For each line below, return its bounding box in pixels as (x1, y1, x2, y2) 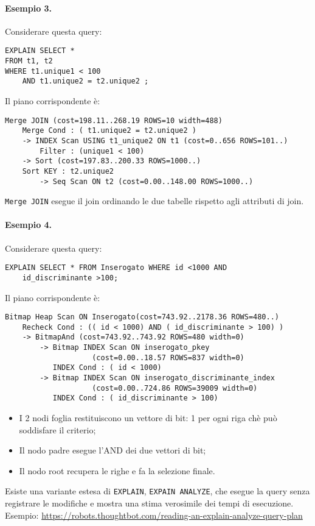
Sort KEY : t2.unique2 (22, 166, 114, 176)
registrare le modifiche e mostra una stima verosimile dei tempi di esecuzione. (5, 497, 294, 510)
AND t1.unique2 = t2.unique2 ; (22, 77, 149, 86)
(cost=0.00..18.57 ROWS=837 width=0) (92, 353, 244, 362)
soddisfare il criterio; (19, 423, 96, 436)
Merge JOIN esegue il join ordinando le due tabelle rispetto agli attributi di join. (5, 194, 304, 207)
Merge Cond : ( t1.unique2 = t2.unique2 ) (22, 126, 196, 135)
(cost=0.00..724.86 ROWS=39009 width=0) (92, 383, 258, 393)
